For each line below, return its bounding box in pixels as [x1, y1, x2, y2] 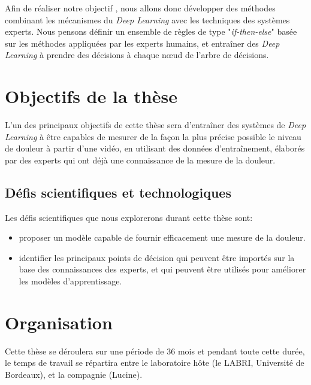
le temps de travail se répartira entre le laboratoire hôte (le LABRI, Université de [5, 356, 304, 369]
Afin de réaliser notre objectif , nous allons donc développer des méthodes [5, 2, 276, 14]
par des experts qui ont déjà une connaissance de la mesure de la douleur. [5, 153, 276, 166]
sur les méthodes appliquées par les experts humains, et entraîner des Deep [5, 37, 280, 49]
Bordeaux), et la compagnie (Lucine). [5, 368, 143, 380]
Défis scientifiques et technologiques [5, 183, 231, 201]
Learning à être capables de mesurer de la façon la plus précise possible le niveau [5, 130, 301, 143]
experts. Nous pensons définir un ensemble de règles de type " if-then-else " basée [5, 25, 297, 38]
